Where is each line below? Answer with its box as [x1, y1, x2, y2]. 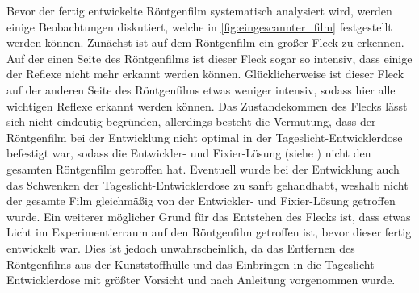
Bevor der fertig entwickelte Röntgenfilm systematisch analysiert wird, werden [6, 2, 392, 19]
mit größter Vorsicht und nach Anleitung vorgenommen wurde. [83, 271, 396, 288]
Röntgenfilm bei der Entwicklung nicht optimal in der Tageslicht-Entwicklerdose [6, 128, 403, 145]
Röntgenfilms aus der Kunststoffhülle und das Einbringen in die [6, 255, 321, 272]
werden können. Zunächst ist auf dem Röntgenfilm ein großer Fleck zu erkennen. [6, 34, 404, 51]
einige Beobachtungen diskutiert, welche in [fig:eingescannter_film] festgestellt [6, 18, 392, 35]
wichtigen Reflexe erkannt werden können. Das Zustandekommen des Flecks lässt [6, 97, 408, 114]
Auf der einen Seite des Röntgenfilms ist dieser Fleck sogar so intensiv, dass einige [6, 49, 413, 66]
